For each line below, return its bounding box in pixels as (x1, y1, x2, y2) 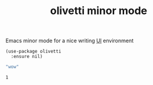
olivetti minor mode (50, 4, 148, 18)
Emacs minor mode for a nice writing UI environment (5, 37, 134, 45)
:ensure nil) (11, 54, 43, 60)
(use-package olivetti (5, 49, 61, 55)
